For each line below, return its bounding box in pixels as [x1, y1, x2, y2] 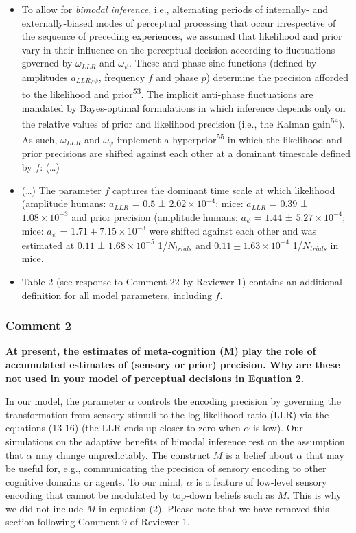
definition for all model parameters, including [21, 287, 212, 302]
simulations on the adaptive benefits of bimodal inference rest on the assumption [5, 434, 345, 448]
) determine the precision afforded [206, 69, 348, 84]
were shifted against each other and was [149, 224, 317, 238]
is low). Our [252, 421, 303, 435]
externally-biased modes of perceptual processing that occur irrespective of [21, 15, 336, 29]
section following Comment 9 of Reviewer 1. [5, 514, 190, 529]
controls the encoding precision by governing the [137, 394, 341, 408]
